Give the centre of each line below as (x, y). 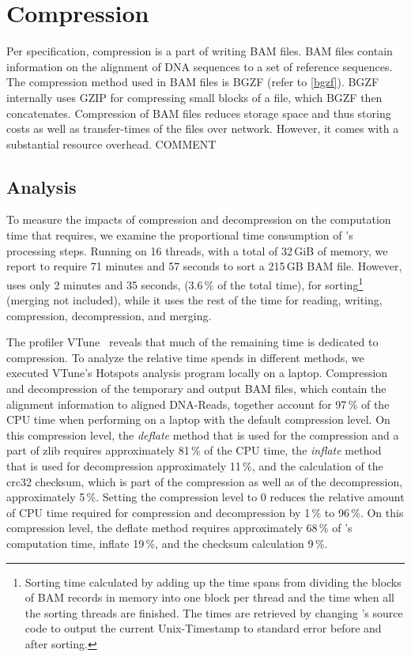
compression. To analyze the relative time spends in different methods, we (185, 357)
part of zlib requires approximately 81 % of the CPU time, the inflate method (194, 450)
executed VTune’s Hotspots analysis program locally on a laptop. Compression (197, 373)
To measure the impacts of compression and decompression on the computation (199, 219)
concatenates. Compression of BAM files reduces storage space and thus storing (199, 113)
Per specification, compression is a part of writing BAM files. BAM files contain (200, 51)
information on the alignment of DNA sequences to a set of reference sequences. (200, 66)
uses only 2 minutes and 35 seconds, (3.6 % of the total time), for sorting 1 (185, 283)
